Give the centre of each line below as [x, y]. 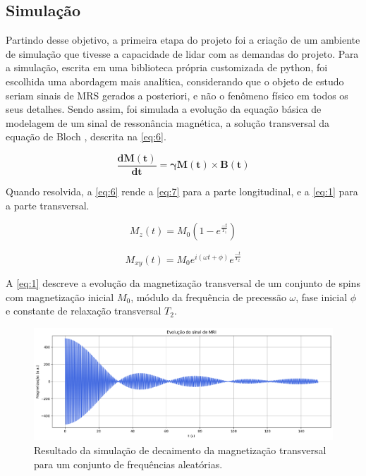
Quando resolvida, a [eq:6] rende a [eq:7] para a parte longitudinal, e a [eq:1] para [182, 191]
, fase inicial [322, 297]
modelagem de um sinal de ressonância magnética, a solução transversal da [168, 122]
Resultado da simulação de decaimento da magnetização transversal [180, 450]
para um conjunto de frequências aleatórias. [128, 464]
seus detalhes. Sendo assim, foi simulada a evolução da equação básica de [164, 109]
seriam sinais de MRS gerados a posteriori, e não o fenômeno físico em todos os [177, 95]
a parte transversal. [48, 205]
